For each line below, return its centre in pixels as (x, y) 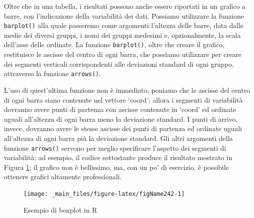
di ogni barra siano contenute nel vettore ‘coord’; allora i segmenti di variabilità (123, 99)
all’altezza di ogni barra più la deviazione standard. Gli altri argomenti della (118, 138)
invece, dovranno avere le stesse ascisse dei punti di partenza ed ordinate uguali (123, 128)
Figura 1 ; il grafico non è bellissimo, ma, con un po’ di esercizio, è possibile (116, 167)
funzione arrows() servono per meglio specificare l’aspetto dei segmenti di (115, 148)
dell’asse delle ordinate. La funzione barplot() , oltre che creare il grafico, (114, 44)
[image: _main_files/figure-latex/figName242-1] (104, 194)
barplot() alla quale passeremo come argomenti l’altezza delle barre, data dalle (124, 25)
